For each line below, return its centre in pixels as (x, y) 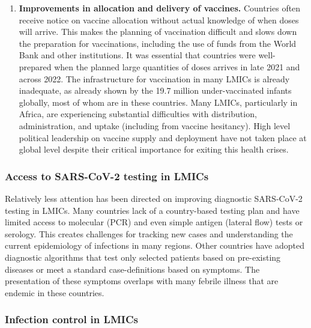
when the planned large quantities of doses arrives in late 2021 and (177, 66)
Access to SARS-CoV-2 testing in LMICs (107, 176)
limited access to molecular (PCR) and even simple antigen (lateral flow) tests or (154, 222)
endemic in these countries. (55, 292)
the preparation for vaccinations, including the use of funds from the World (158, 43)
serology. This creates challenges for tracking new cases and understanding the (149, 233)
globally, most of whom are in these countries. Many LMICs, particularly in (158, 102)
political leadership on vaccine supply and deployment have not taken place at (163, 137)
